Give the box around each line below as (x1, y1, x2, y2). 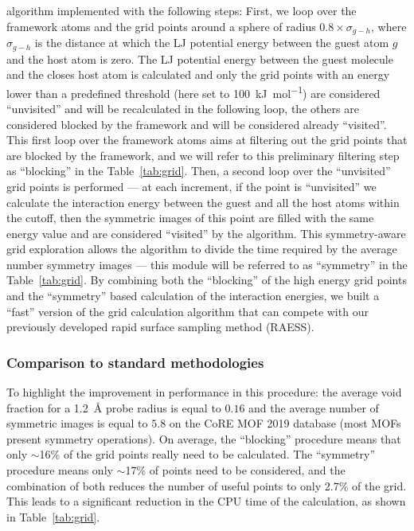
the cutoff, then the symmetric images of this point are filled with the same (6, 209, 374, 226)
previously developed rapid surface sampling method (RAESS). (6, 318, 314, 335)
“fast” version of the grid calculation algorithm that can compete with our (6, 303, 369, 319)
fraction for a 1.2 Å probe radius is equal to (6, 399, 221, 416)
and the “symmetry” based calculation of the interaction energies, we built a (6, 287, 380, 304)
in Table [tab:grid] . (6, 508, 100, 525)
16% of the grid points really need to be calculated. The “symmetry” (39, 446, 375, 463)
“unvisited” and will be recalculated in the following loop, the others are (6, 100, 359, 116)
